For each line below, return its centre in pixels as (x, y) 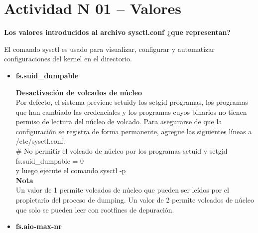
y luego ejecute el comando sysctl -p (71, 170)
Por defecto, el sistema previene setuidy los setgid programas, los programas (132, 102)
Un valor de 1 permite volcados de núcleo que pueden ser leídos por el (122, 190)
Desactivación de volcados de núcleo (79, 92)
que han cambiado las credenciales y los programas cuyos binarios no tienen (131, 112)
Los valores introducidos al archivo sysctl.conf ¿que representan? (118, 32)
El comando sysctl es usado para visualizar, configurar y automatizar (109, 49)
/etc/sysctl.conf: (40, 141)
